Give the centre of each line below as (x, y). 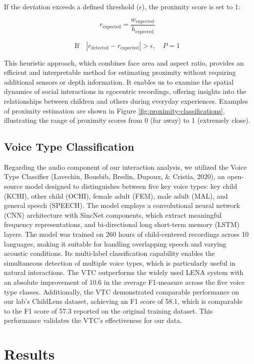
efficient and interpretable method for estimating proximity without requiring (120, 72)
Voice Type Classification (69, 147)
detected (100, 48)
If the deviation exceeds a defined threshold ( (72, 6)
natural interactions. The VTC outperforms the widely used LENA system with (124, 272)
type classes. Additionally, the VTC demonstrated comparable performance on (122, 291)
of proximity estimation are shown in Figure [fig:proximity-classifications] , (115, 110)
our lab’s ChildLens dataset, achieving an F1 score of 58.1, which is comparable (123, 301)
